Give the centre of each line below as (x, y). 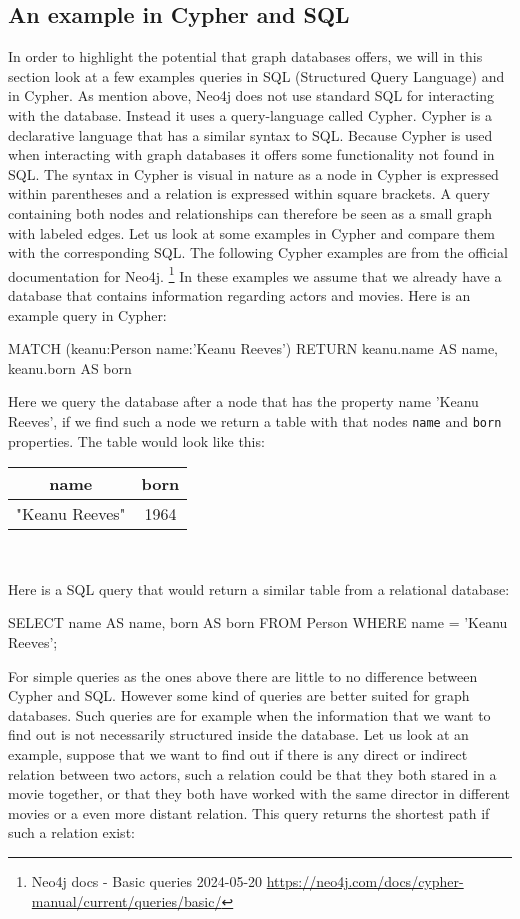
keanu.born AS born (70, 367)
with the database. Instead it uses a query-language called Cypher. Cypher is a (250, 114)
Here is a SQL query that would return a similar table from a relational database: (259, 588)
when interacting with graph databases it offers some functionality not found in (251, 154)
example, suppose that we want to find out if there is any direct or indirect (238, 753)
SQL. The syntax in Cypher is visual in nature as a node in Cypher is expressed (253, 173)
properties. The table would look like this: (136, 440)
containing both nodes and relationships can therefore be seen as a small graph (250, 212)
